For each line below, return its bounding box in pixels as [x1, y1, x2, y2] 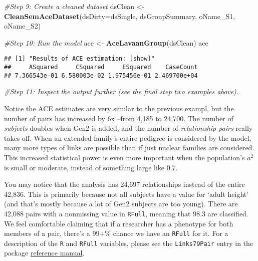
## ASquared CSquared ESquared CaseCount [4, 64, 198, 71]
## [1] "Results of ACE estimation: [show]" [4, 55, 155, 63]
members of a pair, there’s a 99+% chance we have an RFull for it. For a [4, 228, 228, 238]
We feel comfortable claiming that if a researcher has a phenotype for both [4, 218, 233, 228]
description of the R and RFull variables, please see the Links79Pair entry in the [4, 237, 253, 248]
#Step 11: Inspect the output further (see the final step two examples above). [4, 86, 239, 97]
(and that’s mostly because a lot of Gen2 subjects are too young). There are [4, 198, 238, 209]
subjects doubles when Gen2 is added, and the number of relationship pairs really [4, 123, 253, 133]
